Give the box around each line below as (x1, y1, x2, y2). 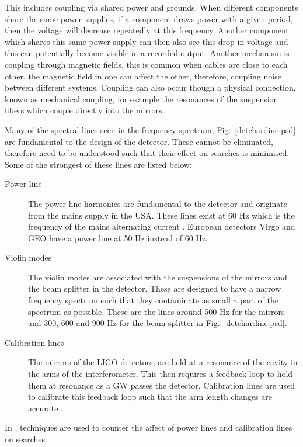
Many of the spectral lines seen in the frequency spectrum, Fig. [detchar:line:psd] (5, 123, 296, 136)
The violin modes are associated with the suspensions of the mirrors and (28, 271, 287, 283)
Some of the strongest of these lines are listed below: (5, 158, 192, 170)
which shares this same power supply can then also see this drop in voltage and (5, 35, 288, 47)
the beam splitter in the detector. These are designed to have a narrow (28, 282, 281, 294)
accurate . (28, 401, 63, 414)
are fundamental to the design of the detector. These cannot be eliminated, (5, 135, 273, 147)
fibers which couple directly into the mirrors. (5, 104, 165, 116)
